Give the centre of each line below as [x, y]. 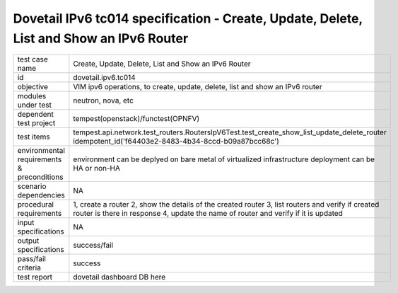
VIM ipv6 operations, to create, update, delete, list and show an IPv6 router [198, 87]
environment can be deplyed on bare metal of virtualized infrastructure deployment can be [224, 159]
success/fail [93, 246]
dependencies [41, 195]
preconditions [40, 177]
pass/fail [31, 259]
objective [33, 87]
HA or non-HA [96, 168]
